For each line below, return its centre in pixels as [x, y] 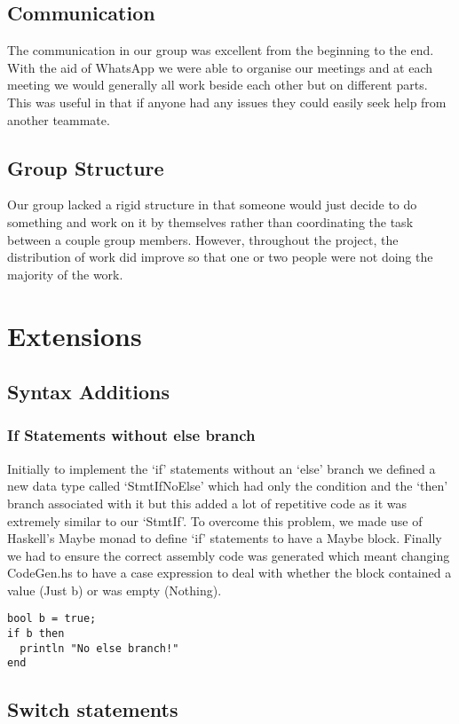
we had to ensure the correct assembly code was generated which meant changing [229, 555]
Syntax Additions [89, 392]
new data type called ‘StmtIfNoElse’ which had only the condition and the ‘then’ [228, 486]
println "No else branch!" [99, 648]
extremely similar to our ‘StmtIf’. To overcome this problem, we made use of [215, 520]
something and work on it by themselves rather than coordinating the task [210, 221]
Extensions [75, 335]
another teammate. [59, 119]
